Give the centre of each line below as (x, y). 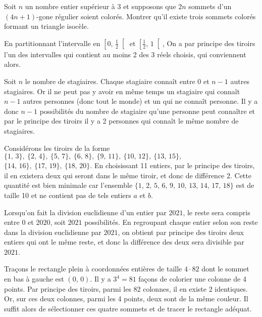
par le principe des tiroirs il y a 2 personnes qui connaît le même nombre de (121, 121)
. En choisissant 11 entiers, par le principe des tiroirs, (172, 165)
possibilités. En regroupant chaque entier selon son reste (171, 222)
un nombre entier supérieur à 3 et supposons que (100, 6)
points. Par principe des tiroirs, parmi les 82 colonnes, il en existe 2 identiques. (126, 288)
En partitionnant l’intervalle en (52, 43)
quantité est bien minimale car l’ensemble (68, 185)
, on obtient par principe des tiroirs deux (181, 232)
